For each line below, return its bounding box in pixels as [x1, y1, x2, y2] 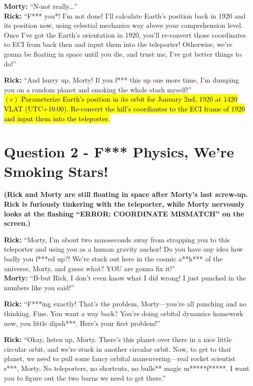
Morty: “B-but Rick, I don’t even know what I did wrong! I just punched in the [4, 273, 246, 283]
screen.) [4, 218, 31, 228]
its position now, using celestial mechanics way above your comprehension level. [4, 20, 243, 30]
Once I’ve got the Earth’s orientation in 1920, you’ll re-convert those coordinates [4, 29, 246, 40]
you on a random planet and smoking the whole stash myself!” [4, 84, 192, 94]
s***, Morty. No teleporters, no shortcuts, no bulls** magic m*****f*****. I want [4, 363, 250, 373]
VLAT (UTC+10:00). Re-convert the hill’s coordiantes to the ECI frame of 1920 [4, 103, 245, 113]
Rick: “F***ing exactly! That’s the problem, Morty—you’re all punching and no [4, 299, 247, 309]
